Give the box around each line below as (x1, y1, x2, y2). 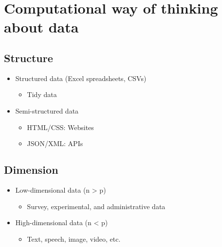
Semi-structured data (15, 105, 79, 115)
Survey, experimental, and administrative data (27, 201, 166, 211)
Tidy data (27, 89, 57, 99)
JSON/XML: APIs (27, 138, 83, 148)
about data (4, 17, 79, 37)
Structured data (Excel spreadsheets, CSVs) (15, 73, 147, 83)
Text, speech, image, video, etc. (27, 233, 121, 244)
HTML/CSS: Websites (27, 122, 94, 132)
